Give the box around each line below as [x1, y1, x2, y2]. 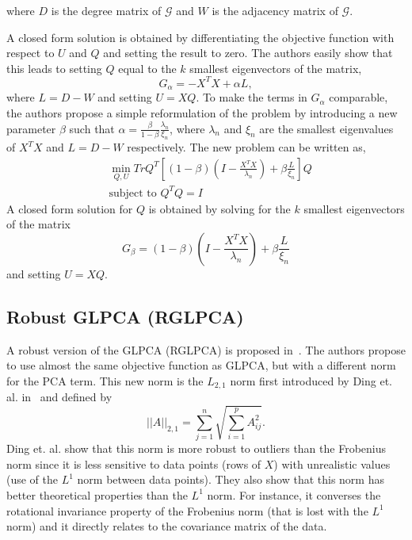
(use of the [6, 471, 59, 488]
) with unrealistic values [273, 455, 391, 472]
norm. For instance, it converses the [207, 486, 381, 503]
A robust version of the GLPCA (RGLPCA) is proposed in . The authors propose [6, 341, 406, 358]
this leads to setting [6, 59, 102, 76]
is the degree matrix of [51, 2, 162, 18]
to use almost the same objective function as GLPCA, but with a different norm [6, 357, 396, 373]
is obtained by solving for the [148, 200, 291, 216]
